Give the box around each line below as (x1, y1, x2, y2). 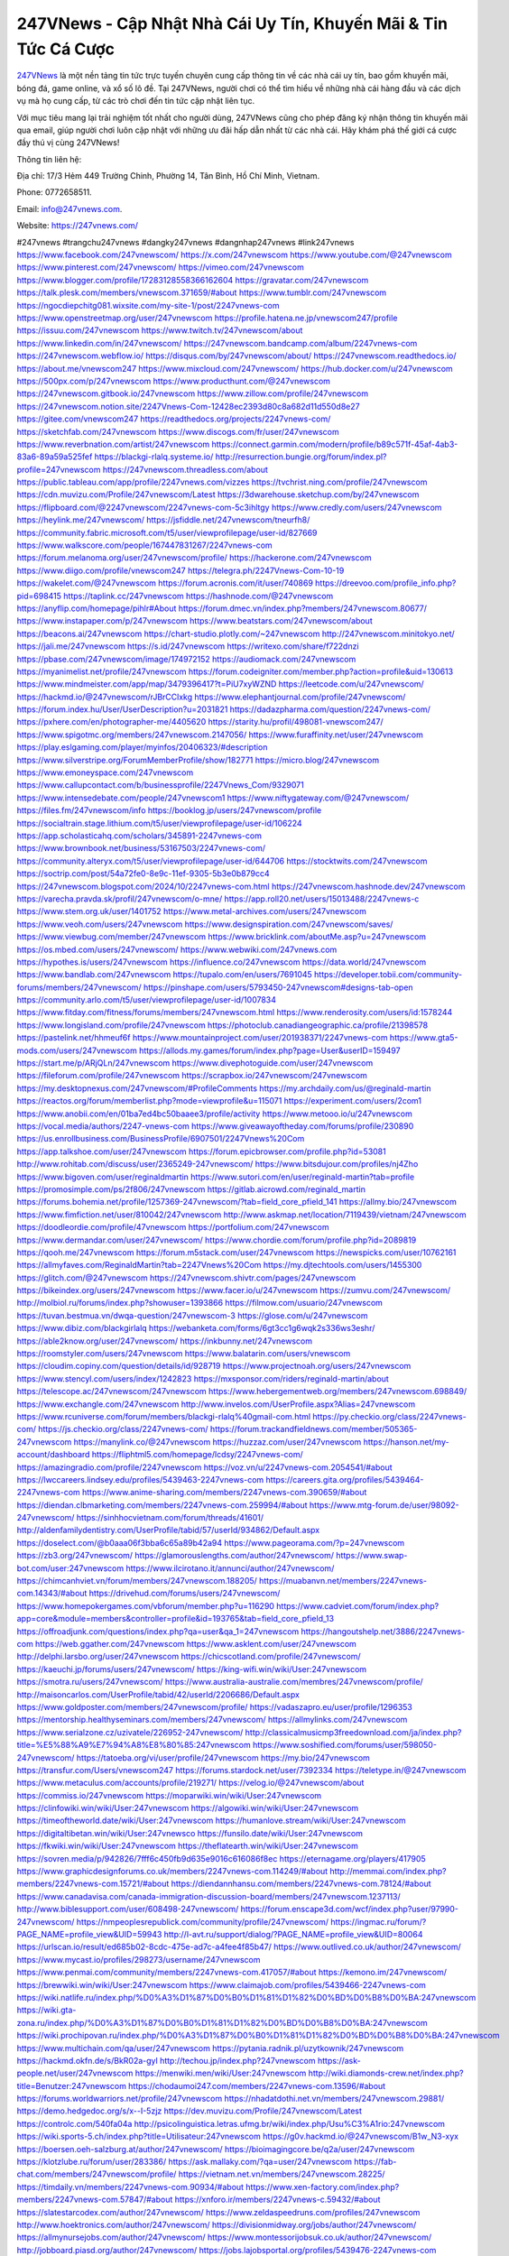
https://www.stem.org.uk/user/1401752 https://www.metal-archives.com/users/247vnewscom (16, 906, 367, 917)
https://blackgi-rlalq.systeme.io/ (94, 451, 214, 462)
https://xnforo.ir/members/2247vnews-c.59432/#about (174, 2194, 381, 2205)
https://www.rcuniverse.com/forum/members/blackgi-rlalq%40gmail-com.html (16, 1410, 311, 1421)
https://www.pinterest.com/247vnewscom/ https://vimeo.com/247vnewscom (16, 262, 304, 273)
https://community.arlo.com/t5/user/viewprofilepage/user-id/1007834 (16, 994, 277, 1005)
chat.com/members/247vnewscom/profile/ (16, 2168, 177, 2179)
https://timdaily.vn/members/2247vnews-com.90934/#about (16, 2181, 244, 2192)
